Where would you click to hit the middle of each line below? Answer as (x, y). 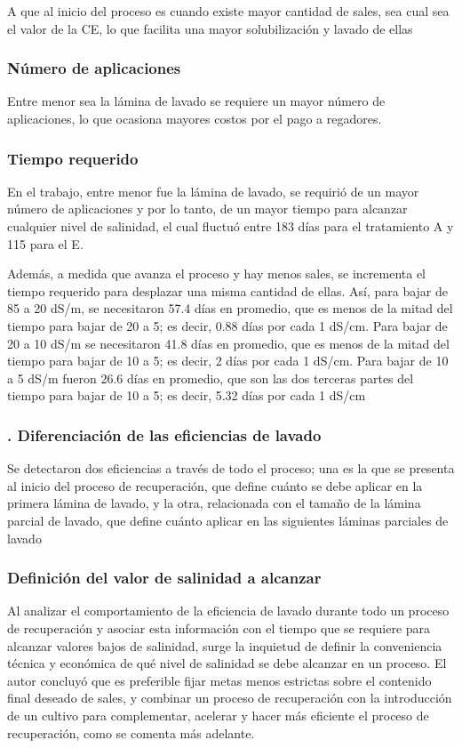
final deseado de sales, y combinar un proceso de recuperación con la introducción (230, 698)
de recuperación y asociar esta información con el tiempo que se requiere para (219, 627)
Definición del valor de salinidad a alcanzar (164, 578)
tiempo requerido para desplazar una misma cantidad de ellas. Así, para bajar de (228, 290)
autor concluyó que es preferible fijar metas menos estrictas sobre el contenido (219, 680)
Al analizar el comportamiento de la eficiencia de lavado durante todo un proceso (228, 611)
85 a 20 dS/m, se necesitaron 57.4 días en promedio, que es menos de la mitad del (230, 308)
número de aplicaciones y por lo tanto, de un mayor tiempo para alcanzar (207, 209)
